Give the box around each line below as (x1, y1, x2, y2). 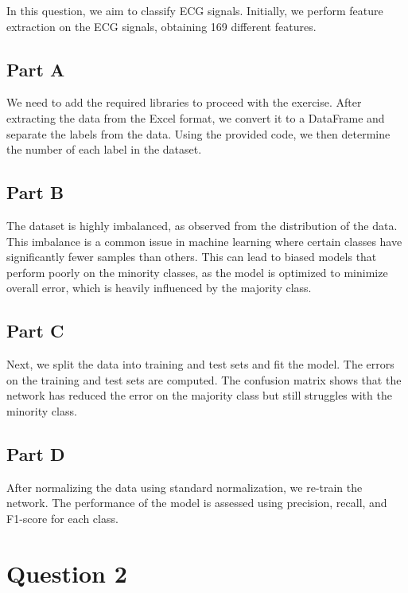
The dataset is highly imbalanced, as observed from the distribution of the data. (6, 217, 398, 233)
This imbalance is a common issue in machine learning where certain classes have (6, 232, 402, 249)
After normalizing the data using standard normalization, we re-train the (6, 478, 363, 495)
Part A (6, 57, 65, 81)
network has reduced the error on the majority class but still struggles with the (6, 387, 392, 404)
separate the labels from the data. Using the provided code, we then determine (6, 125, 391, 142)
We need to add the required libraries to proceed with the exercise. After (6, 94, 362, 111)
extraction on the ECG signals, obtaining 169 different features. (6, 18, 317, 34)
